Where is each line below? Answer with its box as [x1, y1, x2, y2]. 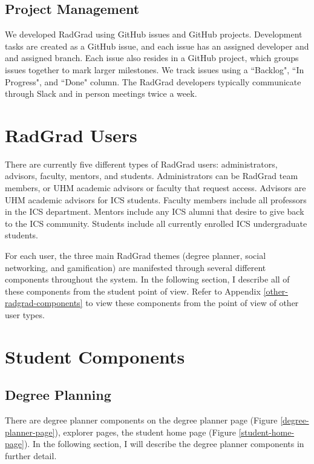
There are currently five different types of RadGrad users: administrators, [5, 157, 278, 170]
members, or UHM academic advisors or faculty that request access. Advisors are [5, 181, 306, 194]
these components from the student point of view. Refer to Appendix [5, 284, 261, 297]
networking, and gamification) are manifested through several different [5, 261, 266, 273]
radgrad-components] [5, 296, 83, 309]
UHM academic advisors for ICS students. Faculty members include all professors [5, 193, 307, 206]
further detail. [5, 449, 57, 462]
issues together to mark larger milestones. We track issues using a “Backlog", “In [5, 63, 304, 76]
